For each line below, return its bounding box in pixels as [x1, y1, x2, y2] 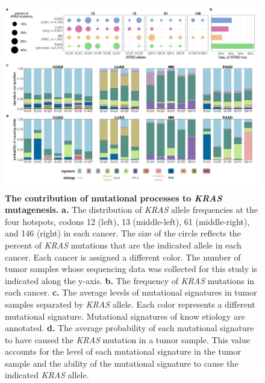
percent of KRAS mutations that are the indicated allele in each [5, 238, 242, 251]
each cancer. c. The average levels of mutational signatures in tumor [5, 286, 257, 299]
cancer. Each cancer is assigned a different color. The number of [5, 250, 241, 263]
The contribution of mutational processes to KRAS [5, 191, 222, 204]
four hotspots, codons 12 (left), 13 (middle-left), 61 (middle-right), [5, 215, 250, 227]
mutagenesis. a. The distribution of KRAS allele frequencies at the [5, 203, 258, 216]
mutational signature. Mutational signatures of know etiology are [5, 309, 245, 322]
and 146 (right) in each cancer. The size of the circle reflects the [5, 227, 241, 239]
